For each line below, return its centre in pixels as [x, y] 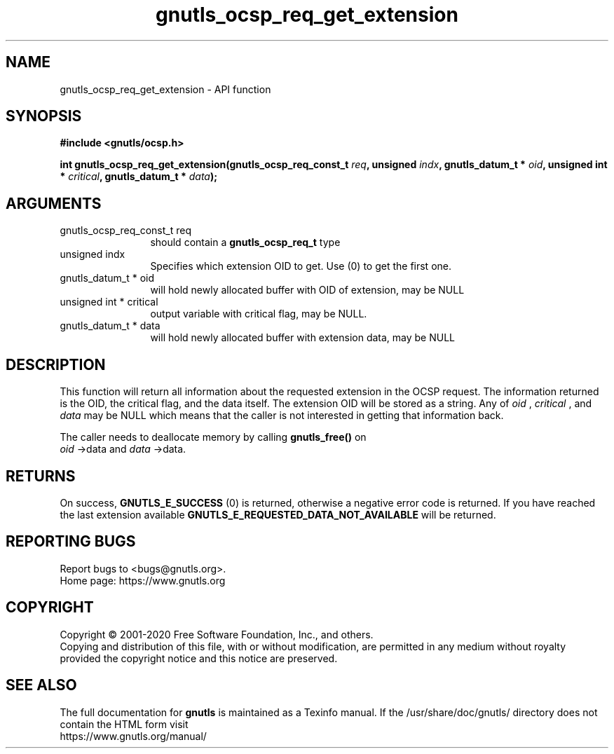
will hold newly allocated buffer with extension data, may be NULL [302, 338]
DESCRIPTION [56, 364]
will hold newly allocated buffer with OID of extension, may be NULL [307, 290]
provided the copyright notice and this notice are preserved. [199, 658]
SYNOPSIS [44, 116]
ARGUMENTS [54, 203]
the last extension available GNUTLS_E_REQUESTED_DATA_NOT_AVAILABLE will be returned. [278, 514]
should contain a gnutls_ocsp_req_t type [245, 242]
